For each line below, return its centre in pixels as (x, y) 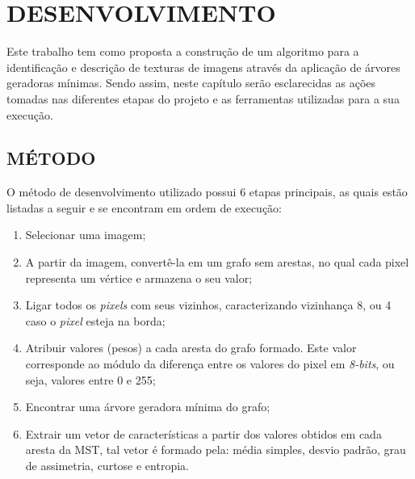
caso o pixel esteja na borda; (95, 320)
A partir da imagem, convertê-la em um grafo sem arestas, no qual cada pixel (217, 262)
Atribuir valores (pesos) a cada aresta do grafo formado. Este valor (191, 348)
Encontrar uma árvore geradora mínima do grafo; (148, 407)
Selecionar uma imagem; (86, 235)
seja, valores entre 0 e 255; (90, 379)
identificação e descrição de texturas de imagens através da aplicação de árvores (203, 67)
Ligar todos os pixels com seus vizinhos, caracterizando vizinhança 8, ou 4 (208, 305)
